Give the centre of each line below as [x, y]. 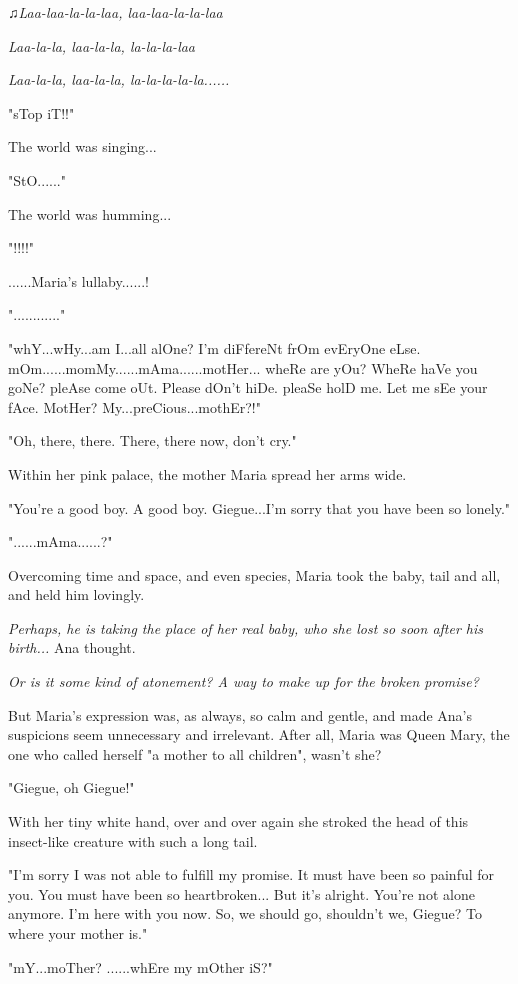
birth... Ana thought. [72, 647]
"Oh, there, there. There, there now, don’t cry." [152, 440]
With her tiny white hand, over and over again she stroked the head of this [238, 821]
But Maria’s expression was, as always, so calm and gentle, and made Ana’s [240, 714]
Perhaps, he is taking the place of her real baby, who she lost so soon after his [246, 627]
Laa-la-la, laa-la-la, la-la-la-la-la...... [119, 79]
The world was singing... [82, 146]
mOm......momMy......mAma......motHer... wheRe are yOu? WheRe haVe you [243, 367]
